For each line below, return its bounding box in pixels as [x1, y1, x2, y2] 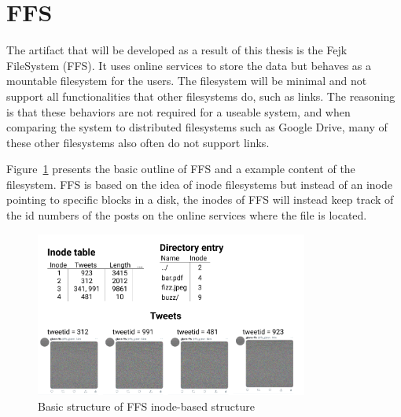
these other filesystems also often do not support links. [6, 134, 270, 150]
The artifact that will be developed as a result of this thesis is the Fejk [6, 42, 348, 58]
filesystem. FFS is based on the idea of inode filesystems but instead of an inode [6, 175, 392, 192]
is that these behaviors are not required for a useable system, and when [6, 103, 351, 120]
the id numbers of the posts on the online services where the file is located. [6, 207, 367, 223]
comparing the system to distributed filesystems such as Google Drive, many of [6, 119, 388, 135]
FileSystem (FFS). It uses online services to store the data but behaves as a [6, 57, 372, 73]
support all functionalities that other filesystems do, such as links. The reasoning [6, 87, 395, 104]
